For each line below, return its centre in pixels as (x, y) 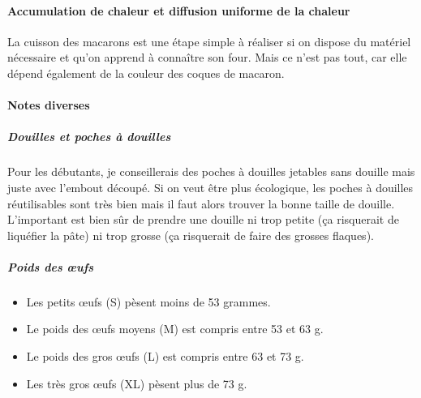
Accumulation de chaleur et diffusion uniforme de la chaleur (179, 10)
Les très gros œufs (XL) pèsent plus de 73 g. (137, 383)
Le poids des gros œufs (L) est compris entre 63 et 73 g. (165, 356)
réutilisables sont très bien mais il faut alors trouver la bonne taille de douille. (201, 203)
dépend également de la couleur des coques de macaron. (146, 73)
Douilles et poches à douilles (89, 137)
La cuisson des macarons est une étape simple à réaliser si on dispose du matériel (209, 41)
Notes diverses (49, 105)
